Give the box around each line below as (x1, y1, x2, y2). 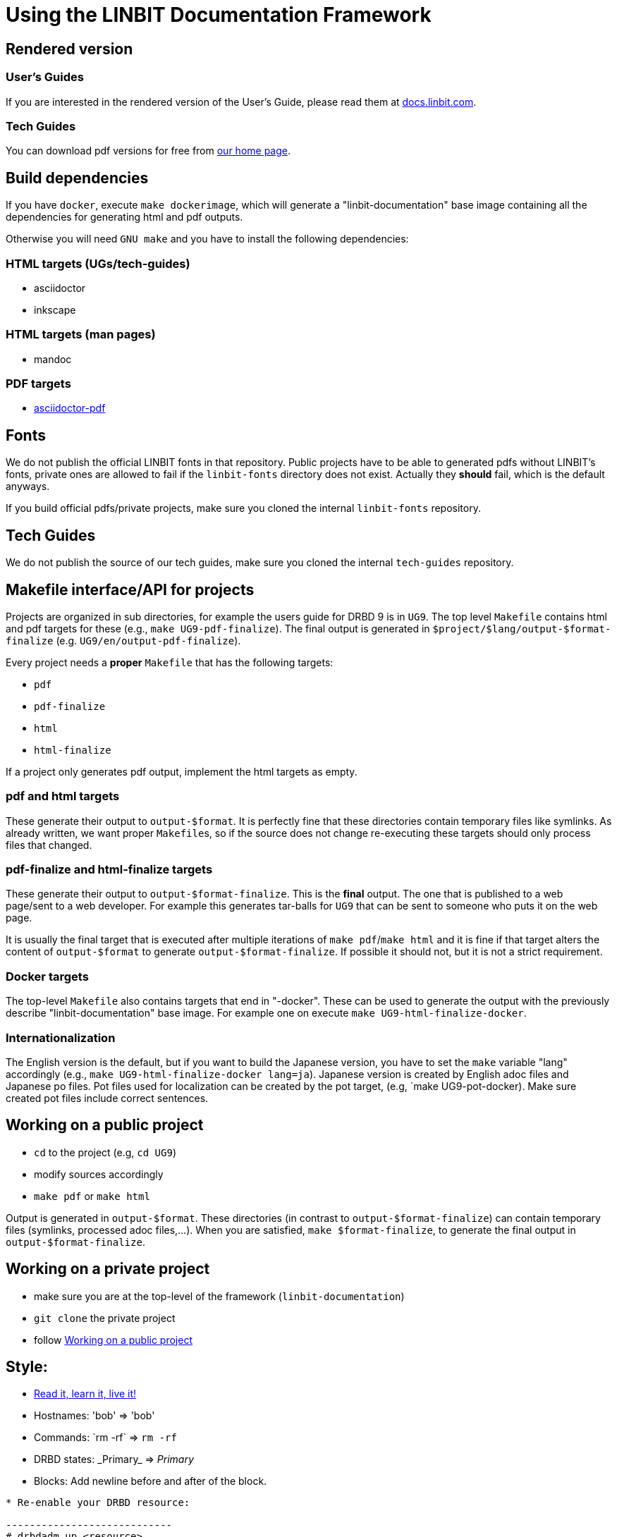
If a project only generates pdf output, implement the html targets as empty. (6, 765, 358, 778)
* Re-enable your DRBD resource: (6, 1497, 190, 1509)
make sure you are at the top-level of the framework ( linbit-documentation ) (34, 1290, 405, 1302)
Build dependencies (6, 169, 149, 187)
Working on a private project (6, 1260, 210, 1278)
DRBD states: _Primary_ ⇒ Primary (34, 1453, 194, 1466)
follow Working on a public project (34, 1333, 193, 1346)
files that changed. (6, 838, 92, 851)
